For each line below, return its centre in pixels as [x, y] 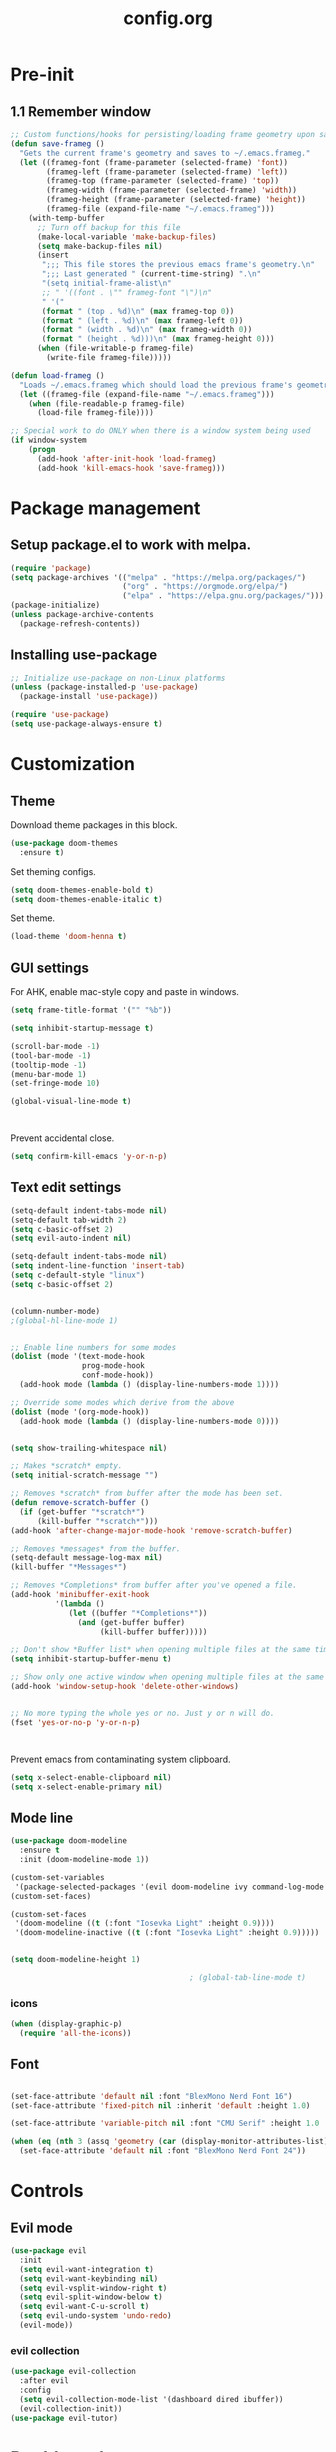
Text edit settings [66, 1187]
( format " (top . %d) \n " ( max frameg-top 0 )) [138, 311]
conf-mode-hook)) [118, 1375]
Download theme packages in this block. [94, 824]
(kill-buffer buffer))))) [153, 1632]
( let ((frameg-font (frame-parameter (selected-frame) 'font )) [153, 162]
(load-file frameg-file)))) [95, 413]
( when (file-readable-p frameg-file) [107, 403]
